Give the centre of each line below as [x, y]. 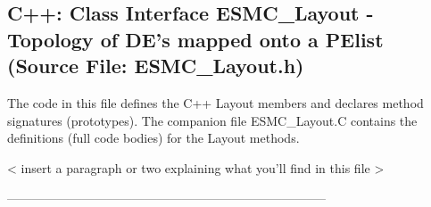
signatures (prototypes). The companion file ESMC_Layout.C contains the [212, 120]
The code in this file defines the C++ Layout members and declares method [215, 102]
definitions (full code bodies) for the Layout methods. [153, 138]
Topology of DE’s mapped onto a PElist [195, 39]
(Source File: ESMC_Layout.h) [156, 66]
